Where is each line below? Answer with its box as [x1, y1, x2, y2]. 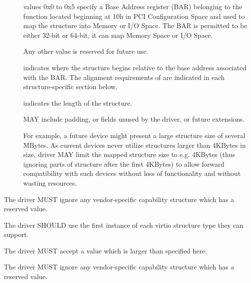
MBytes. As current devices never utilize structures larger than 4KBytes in [23, 140, 246, 150]
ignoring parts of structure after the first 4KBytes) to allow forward [23, 158, 225, 169]
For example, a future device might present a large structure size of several [23, 130, 246, 140]
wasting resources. [23, 177, 77, 188]
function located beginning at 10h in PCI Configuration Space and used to [23, 11, 245, 21]
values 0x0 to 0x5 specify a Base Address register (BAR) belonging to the [23, 1, 242, 11]
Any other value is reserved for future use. [23, 46, 148, 56]
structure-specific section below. [23, 81, 118, 92]
